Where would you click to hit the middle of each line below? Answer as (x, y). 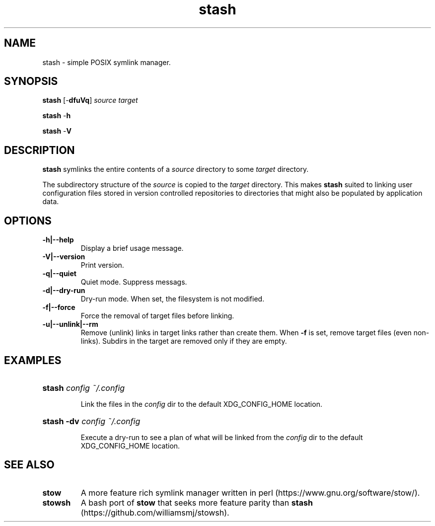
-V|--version (64, 257)
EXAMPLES (33, 360)
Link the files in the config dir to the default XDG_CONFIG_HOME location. (201, 404)
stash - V (57, 131)
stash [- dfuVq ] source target (90, 100)
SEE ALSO (29, 465)
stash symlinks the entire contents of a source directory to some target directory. (176, 169)
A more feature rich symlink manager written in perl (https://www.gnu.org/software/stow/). (250, 492)
